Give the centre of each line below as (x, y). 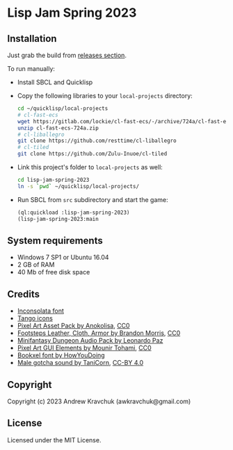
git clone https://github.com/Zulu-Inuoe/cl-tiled (92, 154)
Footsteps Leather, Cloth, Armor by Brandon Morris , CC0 (99, 333)
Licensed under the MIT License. (54, 440)
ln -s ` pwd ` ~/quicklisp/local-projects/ (78, 186)
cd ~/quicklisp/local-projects (63, 109)
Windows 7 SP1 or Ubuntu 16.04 (63, 257)
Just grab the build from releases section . (67, 55)
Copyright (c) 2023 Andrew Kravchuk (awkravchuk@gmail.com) (99, 401)
